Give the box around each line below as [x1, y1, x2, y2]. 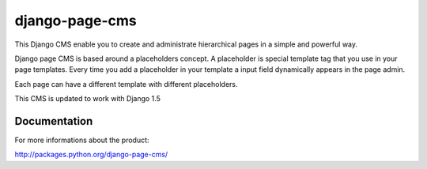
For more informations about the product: [14, 135, 149, 145]
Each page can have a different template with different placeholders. [14, 79, 238, 88]
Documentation [14, 115, 93, 128]
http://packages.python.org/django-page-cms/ [14, 150, 168, 160]
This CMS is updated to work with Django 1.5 [14, 94, 161, 103]
